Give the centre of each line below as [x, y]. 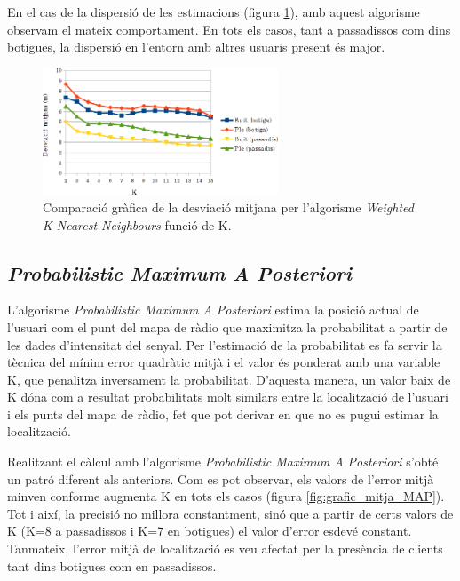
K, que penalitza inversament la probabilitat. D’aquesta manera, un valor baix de [229, 379]
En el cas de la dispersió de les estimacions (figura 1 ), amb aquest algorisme [214, 12]
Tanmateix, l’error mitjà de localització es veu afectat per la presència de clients [225, 549]
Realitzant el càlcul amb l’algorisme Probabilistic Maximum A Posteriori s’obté [223, 462]
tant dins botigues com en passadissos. [112, 565]
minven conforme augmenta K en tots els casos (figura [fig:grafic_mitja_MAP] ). [226, 496]
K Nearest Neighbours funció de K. [137, 224]
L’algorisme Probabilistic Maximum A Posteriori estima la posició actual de [213, 310]
